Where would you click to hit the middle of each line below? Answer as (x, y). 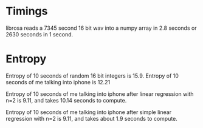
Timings (27, 11)
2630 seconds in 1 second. (40, 34)
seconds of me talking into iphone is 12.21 (58, 82)
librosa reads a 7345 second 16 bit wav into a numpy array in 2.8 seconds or (101, 28)
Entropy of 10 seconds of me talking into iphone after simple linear (88, 112)
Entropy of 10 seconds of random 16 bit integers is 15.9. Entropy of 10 (92, 76)
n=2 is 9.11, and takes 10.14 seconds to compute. (66, 100)
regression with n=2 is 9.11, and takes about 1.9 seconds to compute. (91, 118)
